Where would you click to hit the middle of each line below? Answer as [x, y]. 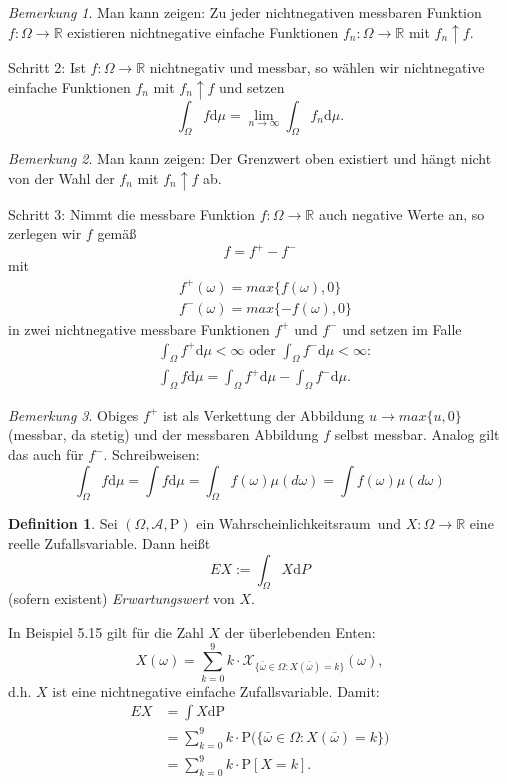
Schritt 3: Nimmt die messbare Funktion [131, 213]
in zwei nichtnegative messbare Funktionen [139, 328]
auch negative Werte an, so [401, 213]
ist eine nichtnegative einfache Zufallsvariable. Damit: [216, 690]
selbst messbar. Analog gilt [417, 434]
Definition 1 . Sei [63, 523]
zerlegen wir [45, 233]
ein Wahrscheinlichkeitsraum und [299, 523]
